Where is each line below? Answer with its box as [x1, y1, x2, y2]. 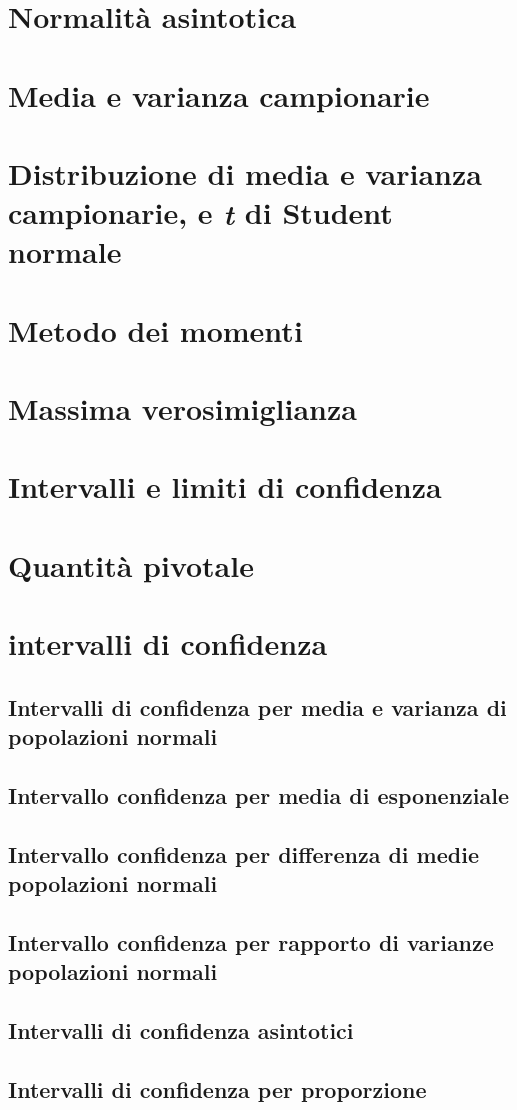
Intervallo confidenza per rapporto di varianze [8, 926, 494, 957]
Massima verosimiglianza [8, 388, 357, 429]
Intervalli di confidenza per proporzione [8, 1073, 427, 1104]
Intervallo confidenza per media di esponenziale [8, 779, 510, 810]
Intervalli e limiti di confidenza [8, 466, 442, 507]
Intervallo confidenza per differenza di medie [8, 838, 479, 869]
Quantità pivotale [8, 544, 254, 585]
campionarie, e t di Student [8, 192, 393, 234]
